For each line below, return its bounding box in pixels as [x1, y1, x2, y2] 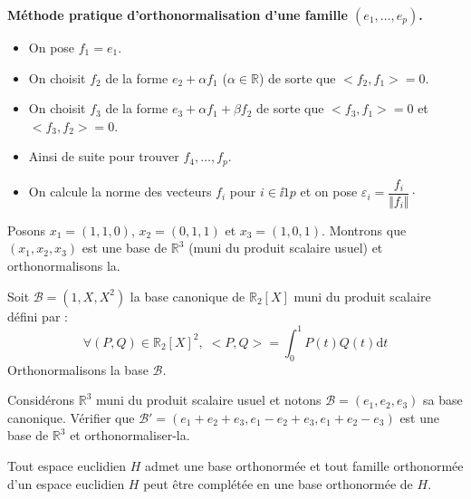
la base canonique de [130, 286, 245, 305]
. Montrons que [322, 220, 407, 239]
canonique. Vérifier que [7, 408, 135, 427]
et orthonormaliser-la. [70, 426, 190, 445]
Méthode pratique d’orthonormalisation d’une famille [7, 5, 348, 24]
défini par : [7, 306, 68, 325]
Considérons [7, 390, 75, 409]
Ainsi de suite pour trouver [28, 147, 179, 166]
